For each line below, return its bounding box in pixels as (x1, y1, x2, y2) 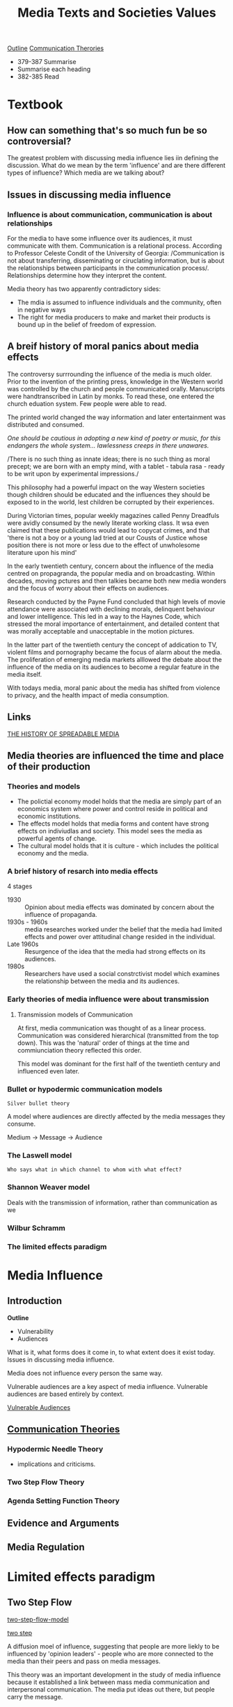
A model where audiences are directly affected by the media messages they (7, 1112, 225, 1121)
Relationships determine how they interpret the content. (7, 271, 167, 279)
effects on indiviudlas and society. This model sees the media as (17, 827, 203, 835)
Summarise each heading (17, 65, 91, 74)
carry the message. (7, 1692, 63, 1701)
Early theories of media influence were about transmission (7, 994, 209, 1004)
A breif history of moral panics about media (7, 340, 200, 352)
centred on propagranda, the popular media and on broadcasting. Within (7, 569, 216, 577)
